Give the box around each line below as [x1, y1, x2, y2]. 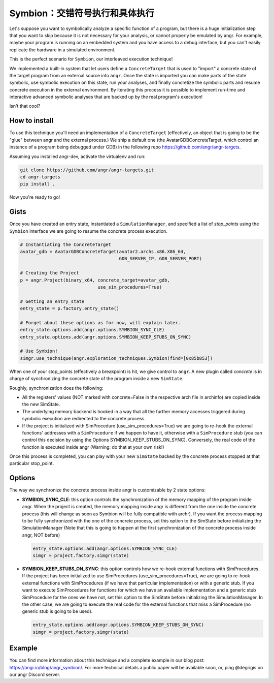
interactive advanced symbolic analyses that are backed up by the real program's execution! [9, 94, 203, 100]
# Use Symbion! [20, 348, 58, 354]
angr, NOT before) [22, 532, 60, 538]
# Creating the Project [20, 270, 80, 276]
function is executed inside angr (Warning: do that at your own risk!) [22, 444, 164, 450]
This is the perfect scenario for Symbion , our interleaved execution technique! [9, 56, 173, 62]
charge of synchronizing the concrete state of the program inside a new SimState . [9, 376, 184, 382]
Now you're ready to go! [9, 194, 60, 200]
